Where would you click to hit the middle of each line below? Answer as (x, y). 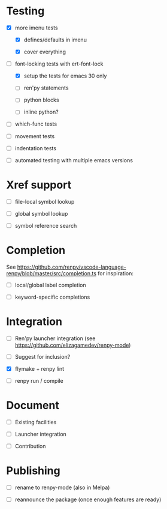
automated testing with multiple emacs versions (74, 160)
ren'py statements (46, 88)
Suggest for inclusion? (42, 356)
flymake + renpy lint (40, 368)
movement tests (35, 136)
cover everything (45, 52)
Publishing (34, 471)
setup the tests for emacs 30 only (65, 76)
